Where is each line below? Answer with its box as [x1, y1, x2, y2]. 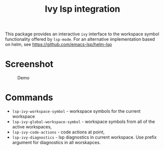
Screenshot [5, 59, 54, 70]
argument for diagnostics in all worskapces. [12, 140, 101, 146]
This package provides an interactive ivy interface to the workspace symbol [5, 31, 160, 37]
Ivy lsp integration [45, 3, 120, 15]
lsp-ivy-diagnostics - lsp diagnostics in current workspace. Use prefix [12, 134, 157, 140]
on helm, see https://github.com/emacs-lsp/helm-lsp [5, 42, 112, 48]
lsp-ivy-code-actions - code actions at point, [12, 129, 105, 135]
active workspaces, [12, 124, 52, 130]
